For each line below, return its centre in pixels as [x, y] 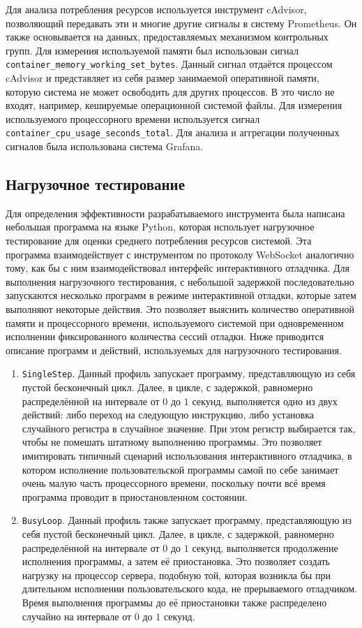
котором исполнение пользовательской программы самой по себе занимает [180, 469]
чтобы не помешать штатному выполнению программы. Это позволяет [172, 442]
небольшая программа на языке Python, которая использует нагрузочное [160, 227]
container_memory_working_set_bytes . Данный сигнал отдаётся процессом [169, 64]
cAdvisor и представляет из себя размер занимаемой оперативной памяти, [163, 78]
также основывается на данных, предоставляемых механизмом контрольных [167, 37]
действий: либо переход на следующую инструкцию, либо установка [168, 415]
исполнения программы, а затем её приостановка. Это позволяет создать [176, 561]
